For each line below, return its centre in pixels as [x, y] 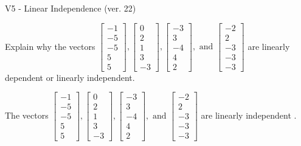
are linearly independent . [249, 115]
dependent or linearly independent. [70, 77]
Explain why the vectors [50, 46]
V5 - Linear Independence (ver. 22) [71, 8]
